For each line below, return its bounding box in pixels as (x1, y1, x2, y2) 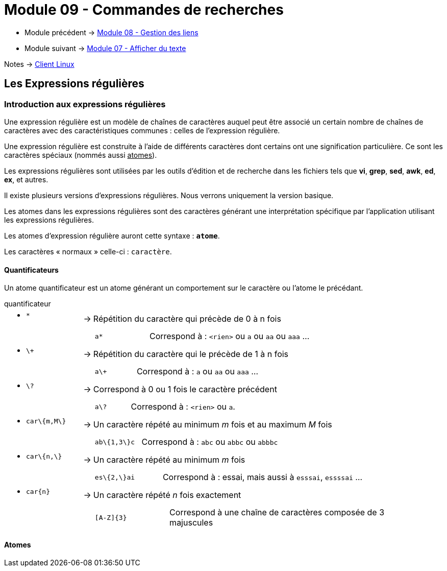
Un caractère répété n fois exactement (93, 489, 241, 500)
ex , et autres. (4, 175, 48, 184)
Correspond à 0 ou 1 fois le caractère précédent (93, 384, 277, 394)
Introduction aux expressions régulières (4, 99, 166, 109)
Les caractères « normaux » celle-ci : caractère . (4, 247, 172, 256)
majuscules (169, 517, 213, 528)
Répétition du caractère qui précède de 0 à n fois (93, 313, 281, 324)
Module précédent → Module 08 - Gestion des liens (24, 28, 198, 37)
